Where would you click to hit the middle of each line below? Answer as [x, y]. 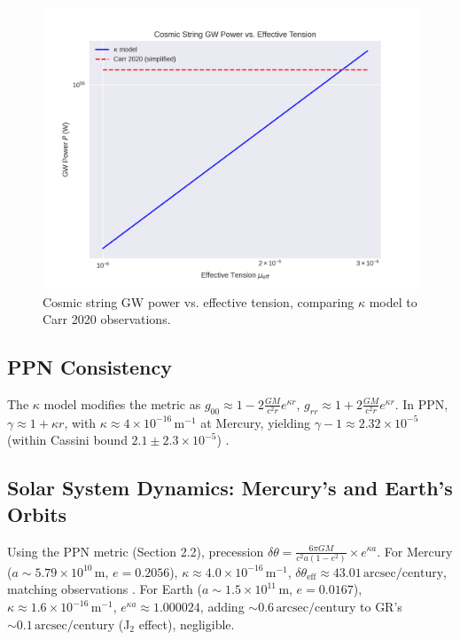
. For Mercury [415, 551]
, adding [222, 607]
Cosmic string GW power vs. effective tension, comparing [199, 301]
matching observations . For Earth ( [105, 589]
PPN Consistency [90, 367]
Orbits [37, 514]
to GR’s [381, 607]
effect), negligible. [187, 624]
